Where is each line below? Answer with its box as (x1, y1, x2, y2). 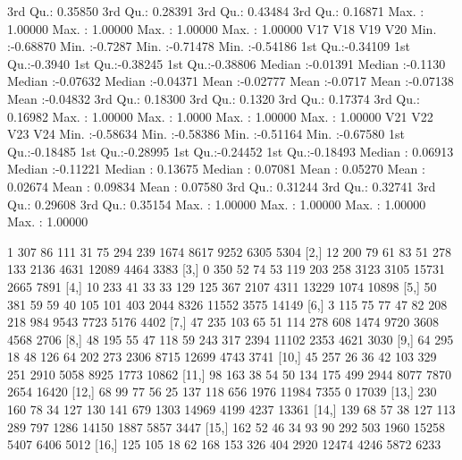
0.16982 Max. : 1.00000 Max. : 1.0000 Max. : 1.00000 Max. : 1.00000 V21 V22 (7, 106, 433, 125)
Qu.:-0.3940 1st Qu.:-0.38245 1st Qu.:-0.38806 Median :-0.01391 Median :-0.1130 (7, 54, 446, 72)
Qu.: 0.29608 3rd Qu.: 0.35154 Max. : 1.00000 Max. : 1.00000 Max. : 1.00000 (7, 194, 426, 213)
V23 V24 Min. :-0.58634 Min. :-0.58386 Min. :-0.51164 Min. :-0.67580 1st (7, 124, 405, 143)
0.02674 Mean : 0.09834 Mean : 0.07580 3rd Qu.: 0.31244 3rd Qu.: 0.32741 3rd (7, 176, 436, 195)
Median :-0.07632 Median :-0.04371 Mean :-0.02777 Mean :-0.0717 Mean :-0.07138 (7, 72, 454, 90)
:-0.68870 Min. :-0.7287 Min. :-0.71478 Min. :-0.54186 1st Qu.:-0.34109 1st (7, 37, 410, 55)
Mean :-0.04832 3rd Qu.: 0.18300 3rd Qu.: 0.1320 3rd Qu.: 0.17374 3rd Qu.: (7, 89, 420, 107)
